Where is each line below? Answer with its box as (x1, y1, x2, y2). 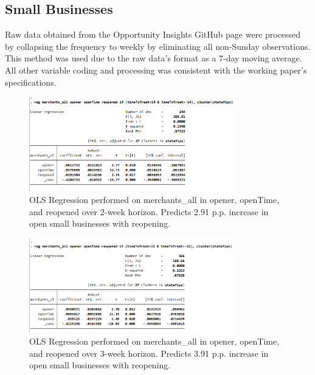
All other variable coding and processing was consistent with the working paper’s (5, 63, 307, 76)
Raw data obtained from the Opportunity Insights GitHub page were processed (5, 28, 301, 41)
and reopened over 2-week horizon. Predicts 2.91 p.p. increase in (29, 205, 269, 218)
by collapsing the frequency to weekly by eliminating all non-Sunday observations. (5, 40, 311, 52)
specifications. (5, 75, 57, 88)
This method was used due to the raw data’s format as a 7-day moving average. (5, 52, 302, 64)
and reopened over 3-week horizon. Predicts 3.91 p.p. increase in (29, 346, 269, 359)
